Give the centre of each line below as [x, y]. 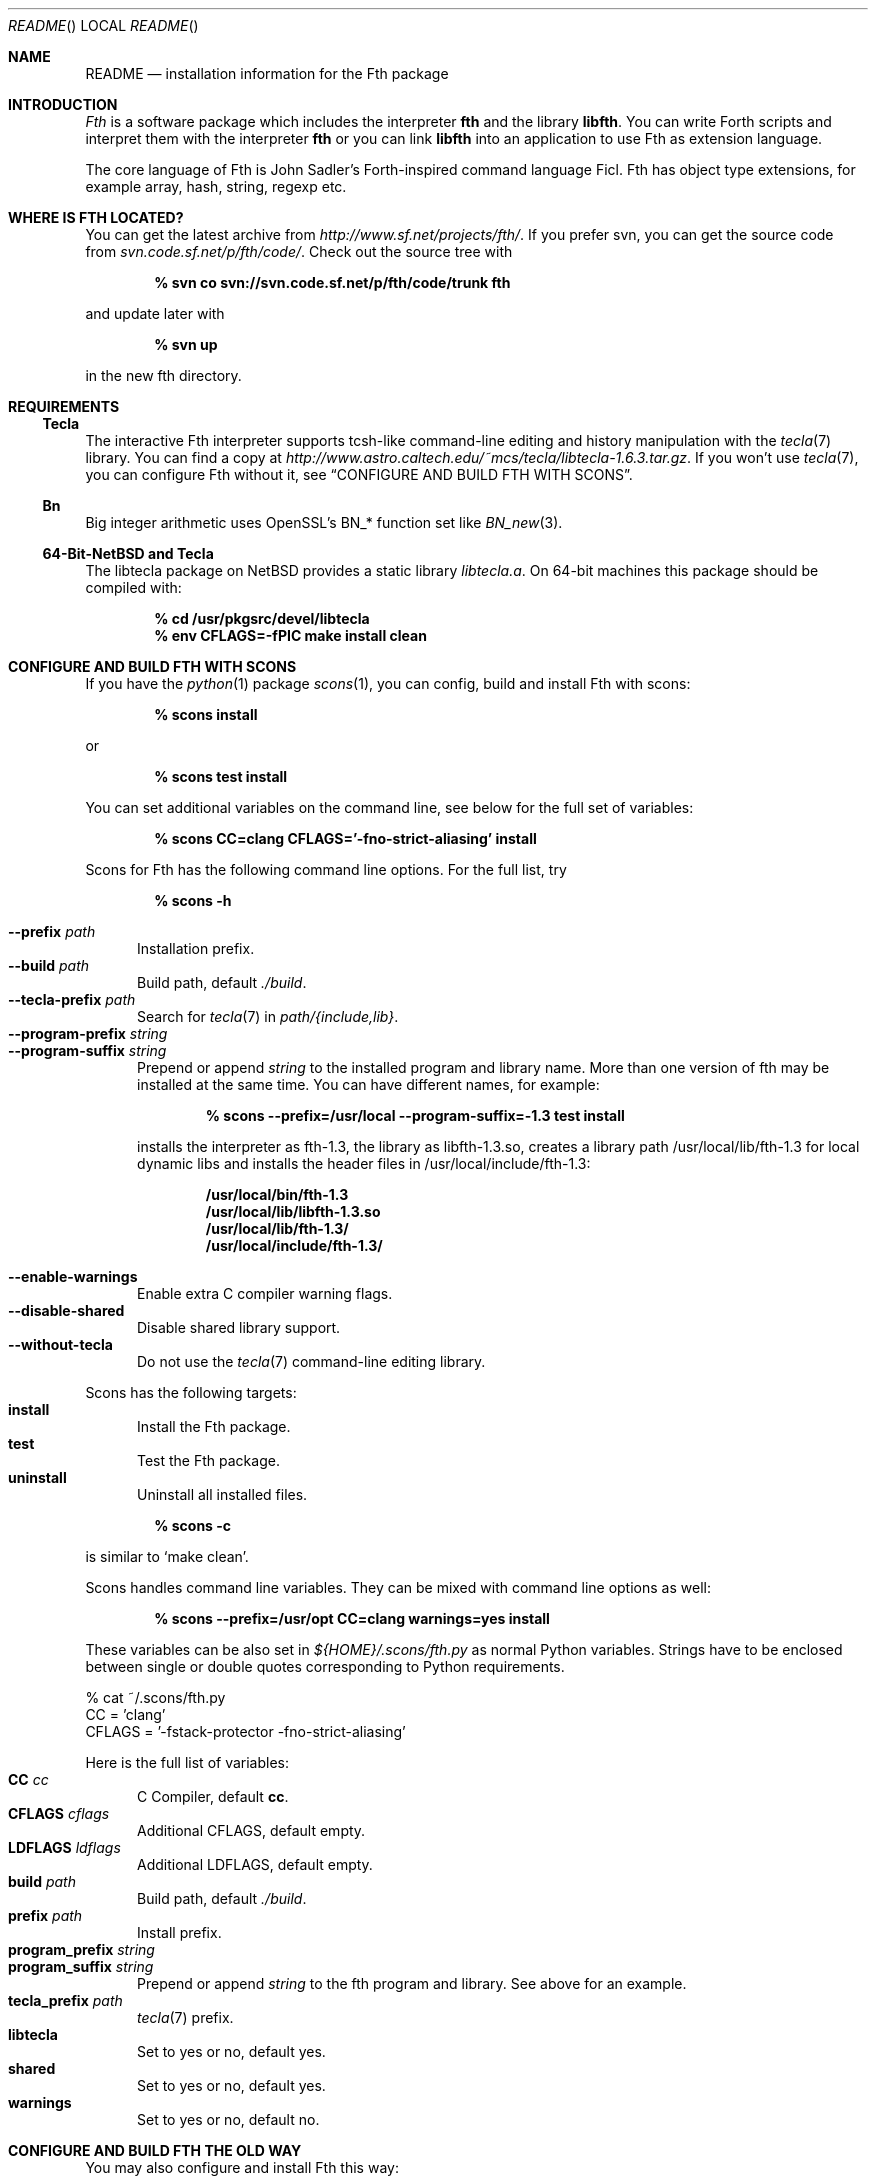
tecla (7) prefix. [185, 2017]
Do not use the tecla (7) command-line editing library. [311, 1361]
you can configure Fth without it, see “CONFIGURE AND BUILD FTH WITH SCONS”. [359, 474]
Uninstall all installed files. [222, 1494]
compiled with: [133, 587]
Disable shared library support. [239, 1327]
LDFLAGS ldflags [64, 1847]
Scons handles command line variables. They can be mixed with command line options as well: [398, 1587]
